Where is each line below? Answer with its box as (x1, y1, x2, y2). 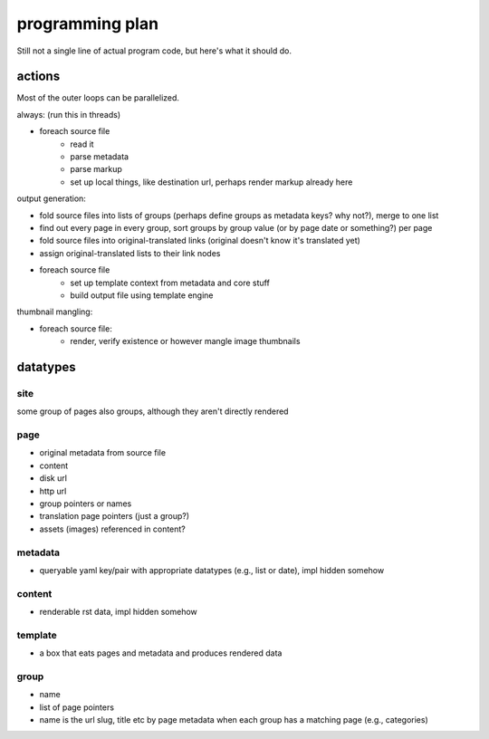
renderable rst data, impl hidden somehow (39, 607, 198, 618)
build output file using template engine (70, 290, 214, 301)
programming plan (16, 14, 158, 34)
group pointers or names (39, 498, 132, 509)
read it (70, 139, 94, 149)
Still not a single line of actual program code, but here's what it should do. (16, 45, 292, 56)
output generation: (16, 193, 86, 204)
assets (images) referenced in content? (39, 523, 186, 534)
